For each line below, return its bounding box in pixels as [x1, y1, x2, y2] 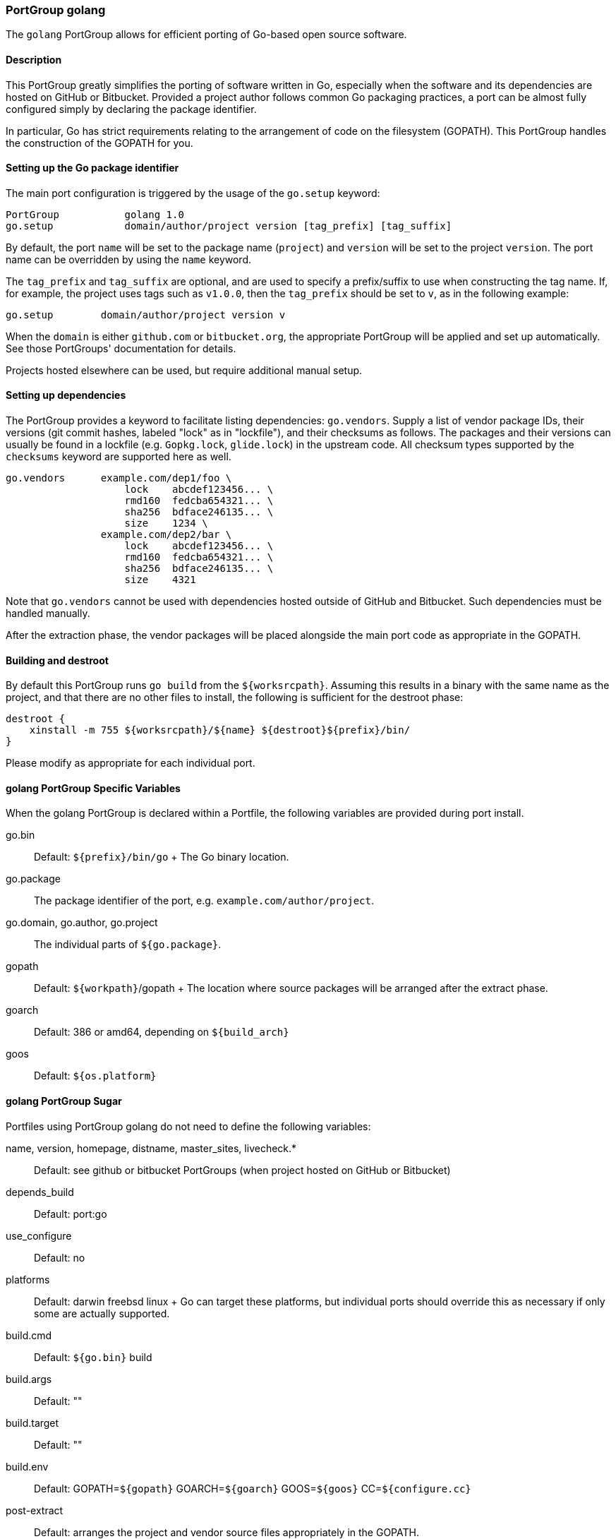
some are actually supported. [34, 1307, 170, 1319]
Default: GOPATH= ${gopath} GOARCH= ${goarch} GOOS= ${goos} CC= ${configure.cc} [34, 1482, 471, 1495]
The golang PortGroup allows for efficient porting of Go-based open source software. [6, 28, 407, 41]
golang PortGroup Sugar [6, 1095, 122, 1108]
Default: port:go [34, 1207, 107, 1220]
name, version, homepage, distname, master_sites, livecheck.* [6, 1142, 297, 1154]
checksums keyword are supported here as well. [6, 450, 231, 463]
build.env [6, 1460, 49, 1473]
